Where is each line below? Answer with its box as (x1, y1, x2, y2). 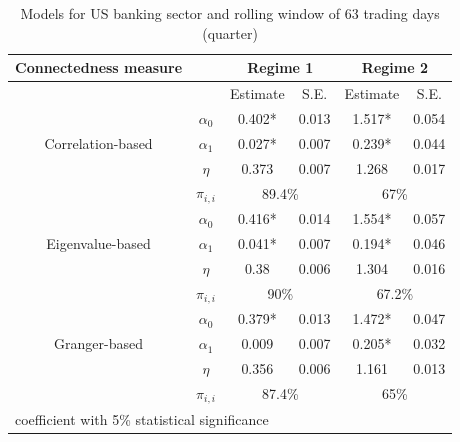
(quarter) (202, 22, 258, 43)
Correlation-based (44, 132, 153, 153)
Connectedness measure (15, 57, 183, 78)
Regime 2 (361, 57, 428, 78)
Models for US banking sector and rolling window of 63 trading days (20, 3, 440, 23)
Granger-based (54, 333, 143, 354)
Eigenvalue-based (46, 232, 151, 253)
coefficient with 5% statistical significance (15, 408, 269, 429)
